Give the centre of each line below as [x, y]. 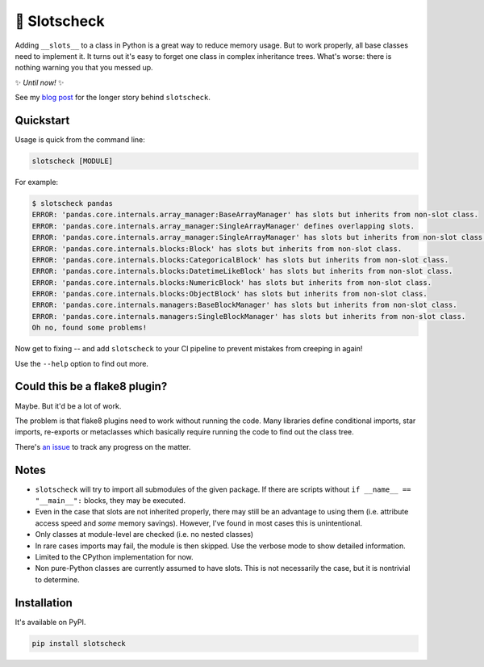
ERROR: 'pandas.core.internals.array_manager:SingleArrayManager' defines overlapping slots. [223, 226]
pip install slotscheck [79, 643]
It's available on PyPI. [50, 622]
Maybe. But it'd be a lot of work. [68, 406]
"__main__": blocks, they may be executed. [110, 501]
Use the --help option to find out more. [82, 363]
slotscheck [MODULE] [72, 161]
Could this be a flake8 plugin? [91, 386]
